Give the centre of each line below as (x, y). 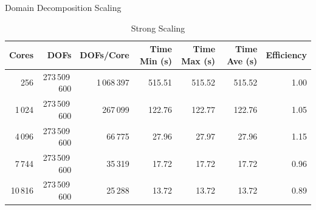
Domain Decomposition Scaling (63, 7)
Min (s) (156, 60)
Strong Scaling (158, 28)
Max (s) (198, 60)
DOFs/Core (105, 54)
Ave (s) (242, 60)
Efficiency (286, 54)
